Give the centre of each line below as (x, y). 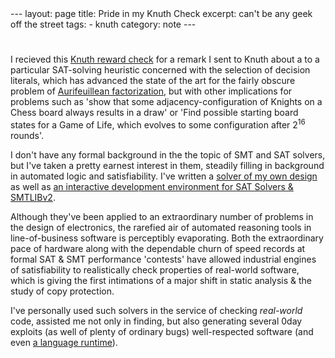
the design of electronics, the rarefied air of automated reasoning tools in (161, 227)
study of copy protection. (62, 291)
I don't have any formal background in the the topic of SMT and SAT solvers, (168, 154)
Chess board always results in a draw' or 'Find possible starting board (154, 113)
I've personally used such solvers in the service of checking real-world (156, 310)
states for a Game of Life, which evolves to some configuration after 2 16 (158, 124)
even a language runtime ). (64, 342)
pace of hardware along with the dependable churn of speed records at (158, 248)
